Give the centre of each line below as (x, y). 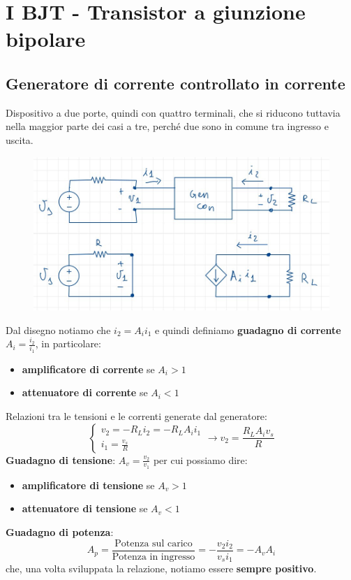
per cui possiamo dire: (200, 459)
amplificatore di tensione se (88, 485)
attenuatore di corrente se (85, 392)
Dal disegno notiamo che (58, 329)
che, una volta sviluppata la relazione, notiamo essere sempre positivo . (161, 568)
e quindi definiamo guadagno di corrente (248, 329)
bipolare (46, 39)
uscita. (20, 139)
